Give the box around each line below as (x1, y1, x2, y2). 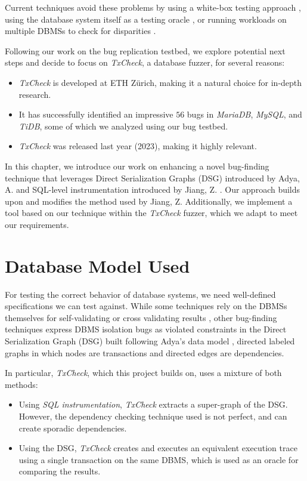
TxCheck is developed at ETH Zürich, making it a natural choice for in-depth (18, 76, 302, 88)
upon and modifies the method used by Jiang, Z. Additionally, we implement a (5, 195, 293, 207)
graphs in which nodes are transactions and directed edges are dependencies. (5, 346, 284, 359)
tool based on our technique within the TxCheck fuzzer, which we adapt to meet (5, 206, 298, 219)
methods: (5, 378, 38, 390)
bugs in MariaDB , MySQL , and (187, 108, 302, 121)
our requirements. (5, 218, 69, 230)
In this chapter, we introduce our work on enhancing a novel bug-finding (5, 159, 269, 172)
